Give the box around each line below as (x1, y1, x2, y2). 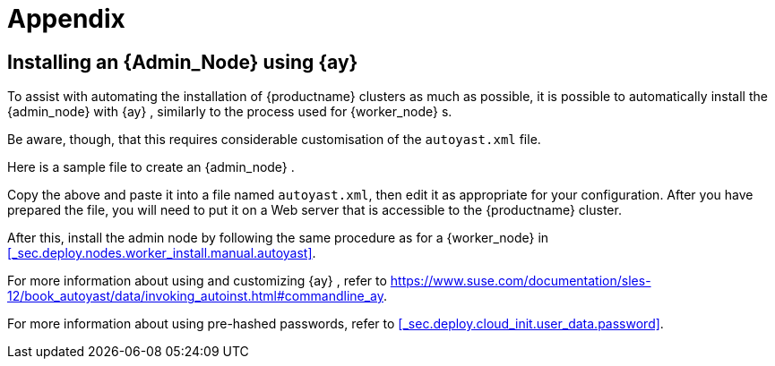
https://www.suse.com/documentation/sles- (390, 273, 651, 289)
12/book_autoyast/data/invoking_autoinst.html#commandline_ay (7, 288, 383, 304)
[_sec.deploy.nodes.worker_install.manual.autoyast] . (7, 245, 316, 261)
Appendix (7, 4, 125, 34)
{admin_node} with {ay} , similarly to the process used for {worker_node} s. (7, 104, 452, 120)
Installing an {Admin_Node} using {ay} (7, 50, 358, 73)
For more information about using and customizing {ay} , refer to (7, 273, 387, 289)
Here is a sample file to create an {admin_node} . (7, 159, 295, 175)
